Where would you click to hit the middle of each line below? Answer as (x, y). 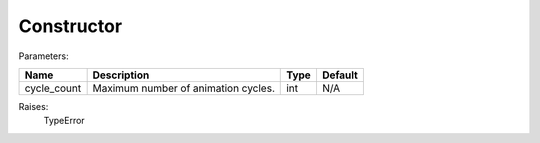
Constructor (70, 26)
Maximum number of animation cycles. (183, 88)
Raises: (33, 106)
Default (340, 75)
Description (121, 75)
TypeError (64, 121)
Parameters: (43, 56)
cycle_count (53, 88)
